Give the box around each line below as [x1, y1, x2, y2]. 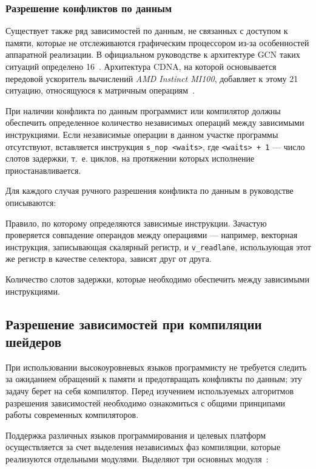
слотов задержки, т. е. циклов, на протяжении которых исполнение [5, 152, 255, 165]
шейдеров [5, 332, 62, 351]
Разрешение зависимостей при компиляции [5, 314, 262, 333]
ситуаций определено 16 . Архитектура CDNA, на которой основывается [5, 60, 277, 72]
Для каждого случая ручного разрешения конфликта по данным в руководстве [5, 184, 294, 197]
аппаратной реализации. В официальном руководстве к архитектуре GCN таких [5, 48, 300, 61]
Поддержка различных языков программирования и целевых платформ [5, 428, 266, 441]
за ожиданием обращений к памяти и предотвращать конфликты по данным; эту [5, 372, 302, 385]
